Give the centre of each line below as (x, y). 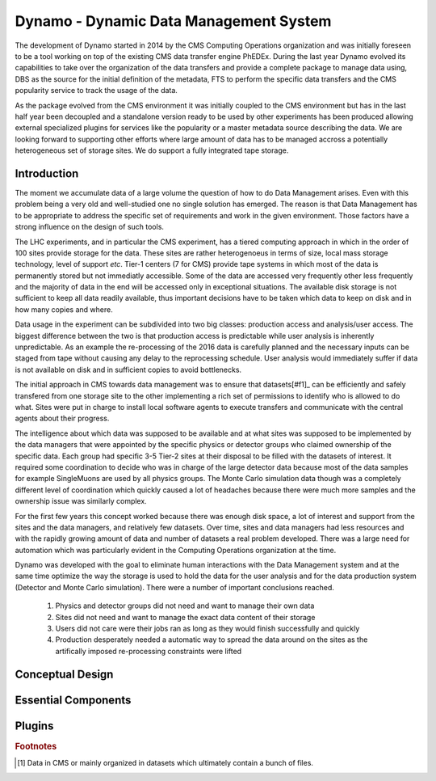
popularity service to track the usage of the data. (96, 91)
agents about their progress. (62, 418)
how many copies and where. (64, 309)
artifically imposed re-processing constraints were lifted (149, 651)
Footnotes (36, 746)
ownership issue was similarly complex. (81, 501)
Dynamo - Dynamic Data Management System (173, 21)
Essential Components (73, 700)
